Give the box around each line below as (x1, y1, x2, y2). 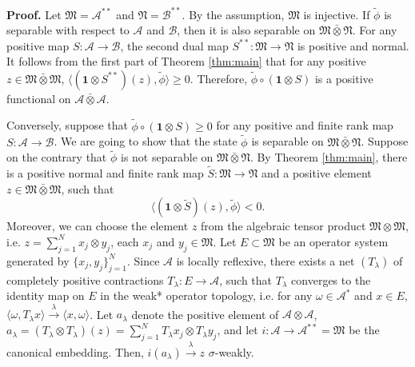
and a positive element (261, 165, 372, 182)
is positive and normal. (297, 37, 409, 54)
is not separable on (121, 149, 213, 166)
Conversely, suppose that (6, 117, 128, 134)
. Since (126, 252, 160, 269)
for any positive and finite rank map (216, 117, 393, 134)
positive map (6, 37, 70, 54)
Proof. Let (6, 6, 62, 22)
